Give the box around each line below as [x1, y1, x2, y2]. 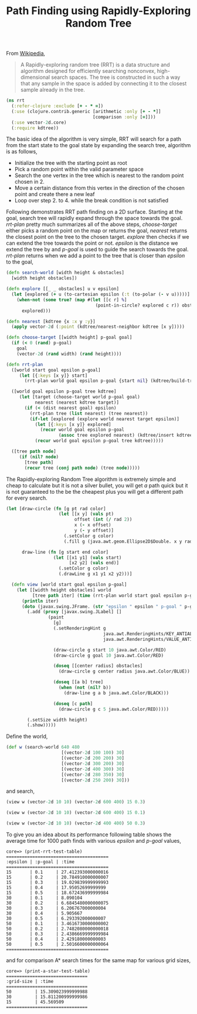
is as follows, [6, 148, 38, 155]
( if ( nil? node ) [19, 454, 59, 460]
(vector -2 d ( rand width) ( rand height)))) [16, 351, 122, 357]
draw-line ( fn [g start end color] [21, 549, 109, 555]
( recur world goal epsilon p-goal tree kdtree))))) [35, 438, 164, 444]
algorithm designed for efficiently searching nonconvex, [20, 68, 156, 75]
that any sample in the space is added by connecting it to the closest [20, 80, 187, 87]
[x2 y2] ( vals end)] [69, 560, 119, 566]
